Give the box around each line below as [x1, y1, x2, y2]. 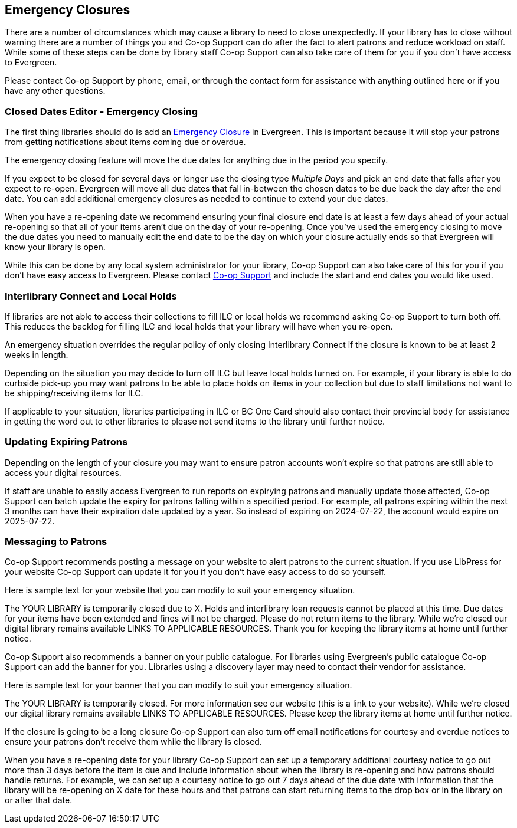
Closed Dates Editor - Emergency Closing [5, 105, 198, 117]
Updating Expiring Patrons [5, 436, 128, 448]
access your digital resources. [5, 467, 122, 478]
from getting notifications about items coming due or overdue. [5, 137, 246, 147]
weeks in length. [5, 349, 68, 360]
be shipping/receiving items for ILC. [5, 387, 143, 398]
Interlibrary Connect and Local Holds [5, 290, 177, 302]
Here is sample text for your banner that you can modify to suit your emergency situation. [5, 680, 352, 691]
